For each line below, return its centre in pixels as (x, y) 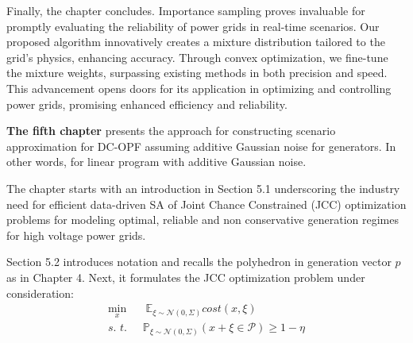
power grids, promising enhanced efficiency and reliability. (147, 104)
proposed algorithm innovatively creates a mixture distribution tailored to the (196, 42)
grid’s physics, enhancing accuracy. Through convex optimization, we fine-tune (197, 57)
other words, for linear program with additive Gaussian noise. (156, 162)
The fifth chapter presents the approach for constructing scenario (171, 131)
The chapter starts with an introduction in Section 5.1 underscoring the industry (203, 188)
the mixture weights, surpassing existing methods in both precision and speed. (197, 73)
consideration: (40, 293)
